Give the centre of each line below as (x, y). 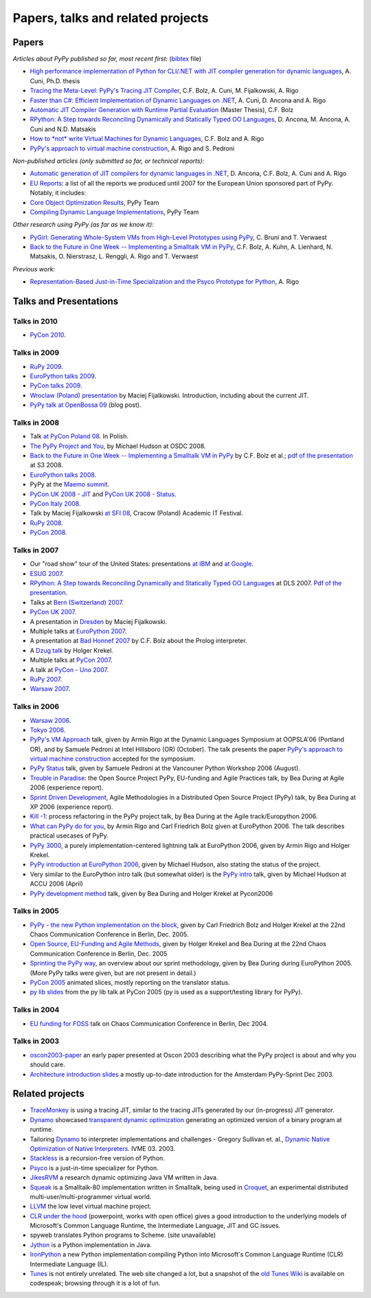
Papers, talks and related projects (111, 18)
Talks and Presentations (66, 301)
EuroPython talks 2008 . (63, 475)
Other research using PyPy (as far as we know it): (83, 225)
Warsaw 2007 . (50, 689)
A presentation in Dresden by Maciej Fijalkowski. (99, 621)
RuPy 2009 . (46, 366)
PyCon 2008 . (49, 533)
